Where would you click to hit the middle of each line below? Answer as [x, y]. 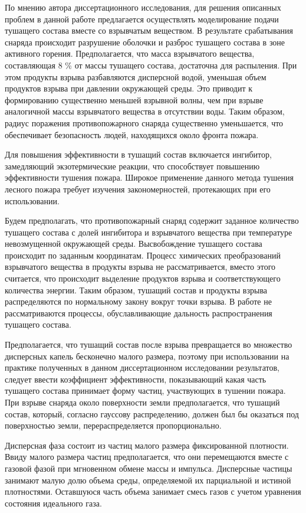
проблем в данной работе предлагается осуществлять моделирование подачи [142, 19]
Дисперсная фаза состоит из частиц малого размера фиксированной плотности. [147, 445]
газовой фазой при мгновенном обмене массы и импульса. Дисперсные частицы [149, 468]
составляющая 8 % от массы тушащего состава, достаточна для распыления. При [151, 65]
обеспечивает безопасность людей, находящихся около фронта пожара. [132, 134]
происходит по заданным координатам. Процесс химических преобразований [143, 255]
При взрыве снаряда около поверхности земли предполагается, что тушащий [142, 402]
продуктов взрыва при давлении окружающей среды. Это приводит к [129, 88]
